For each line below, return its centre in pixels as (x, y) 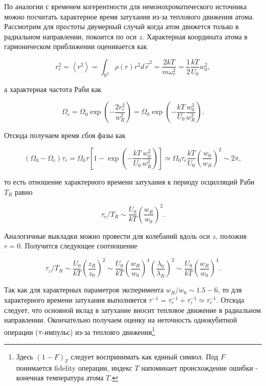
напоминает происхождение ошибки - (200, 367)
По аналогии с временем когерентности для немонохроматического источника (126, 6)
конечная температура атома (60, 378)
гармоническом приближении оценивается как (76, 46)
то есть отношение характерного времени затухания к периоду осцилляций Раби (129, 181)
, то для (230, 290)
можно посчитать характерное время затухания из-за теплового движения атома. (129, 16)
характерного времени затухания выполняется (75, 299)
